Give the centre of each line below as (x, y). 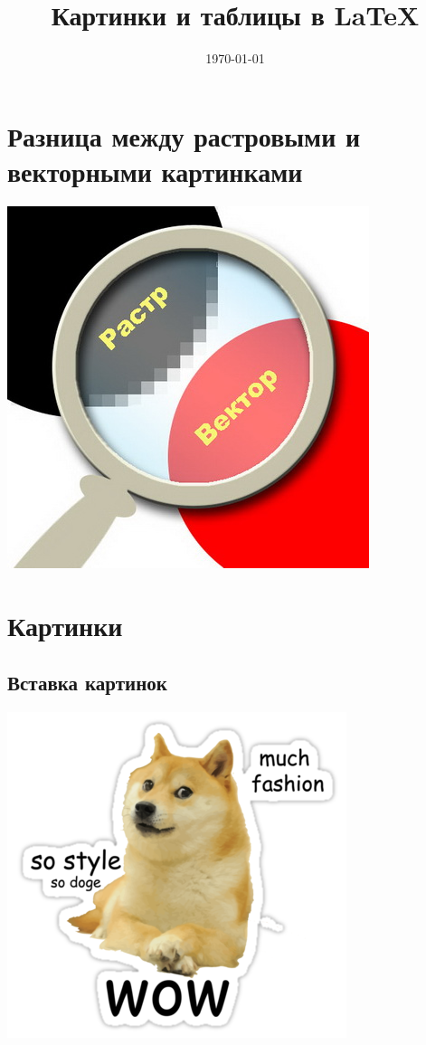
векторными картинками (155, 171)
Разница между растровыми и (184, 135)
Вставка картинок (87, 683)
